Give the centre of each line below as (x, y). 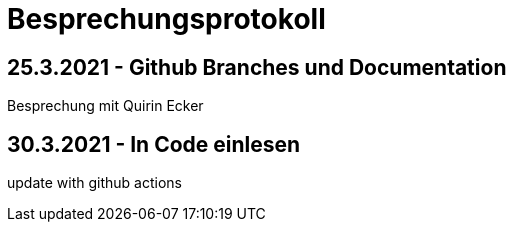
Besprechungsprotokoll (166, 19)
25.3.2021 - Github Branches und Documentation (257, 67)
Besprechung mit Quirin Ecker (105, 106)
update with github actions (94, 183)
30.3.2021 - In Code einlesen (154, 144)
